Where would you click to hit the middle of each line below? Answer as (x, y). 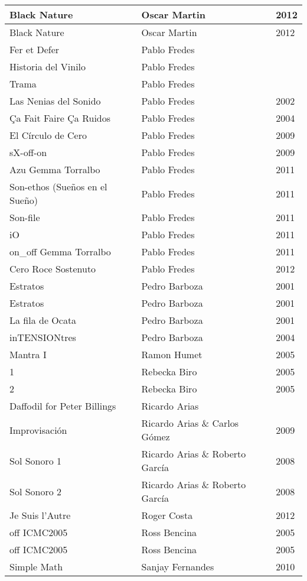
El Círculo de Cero (48, 135)
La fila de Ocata (43, 320)
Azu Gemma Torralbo (55, 169)
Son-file (25, 217)
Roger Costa (167, 515)
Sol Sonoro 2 (36, 491)
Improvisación (38, 430)
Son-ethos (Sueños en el (58, 186)
